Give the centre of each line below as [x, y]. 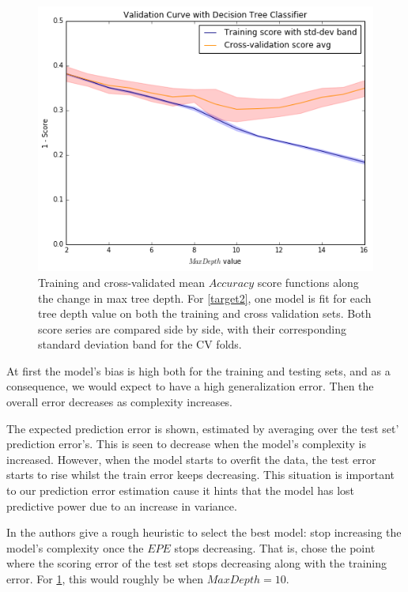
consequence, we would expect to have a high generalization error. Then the [190, 386]
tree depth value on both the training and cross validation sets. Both [205, 313]
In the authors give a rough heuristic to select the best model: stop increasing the [204, 532]
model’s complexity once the [75, 547]
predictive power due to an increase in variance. [122, 505]
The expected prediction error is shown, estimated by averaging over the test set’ [203, 428]
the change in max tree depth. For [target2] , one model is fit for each [205, 298]
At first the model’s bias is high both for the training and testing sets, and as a [198, 370]
